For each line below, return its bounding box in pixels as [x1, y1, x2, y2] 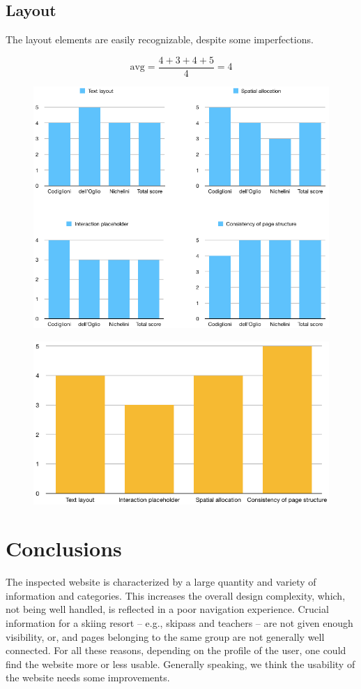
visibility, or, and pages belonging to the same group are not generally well [6, 629, 325, 644]
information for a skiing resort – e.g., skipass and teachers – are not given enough [6, 616, 353, 630]
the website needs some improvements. [6, 670, 170, 685]
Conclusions [6, 534, 122, 563]
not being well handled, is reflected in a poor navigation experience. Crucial [6, 602, 329, 616]
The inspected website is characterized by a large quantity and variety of [6, 575, 316, 589]
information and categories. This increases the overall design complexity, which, [6, 588, 346, 602]
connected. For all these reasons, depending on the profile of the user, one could [6, 643, 346, 658]
